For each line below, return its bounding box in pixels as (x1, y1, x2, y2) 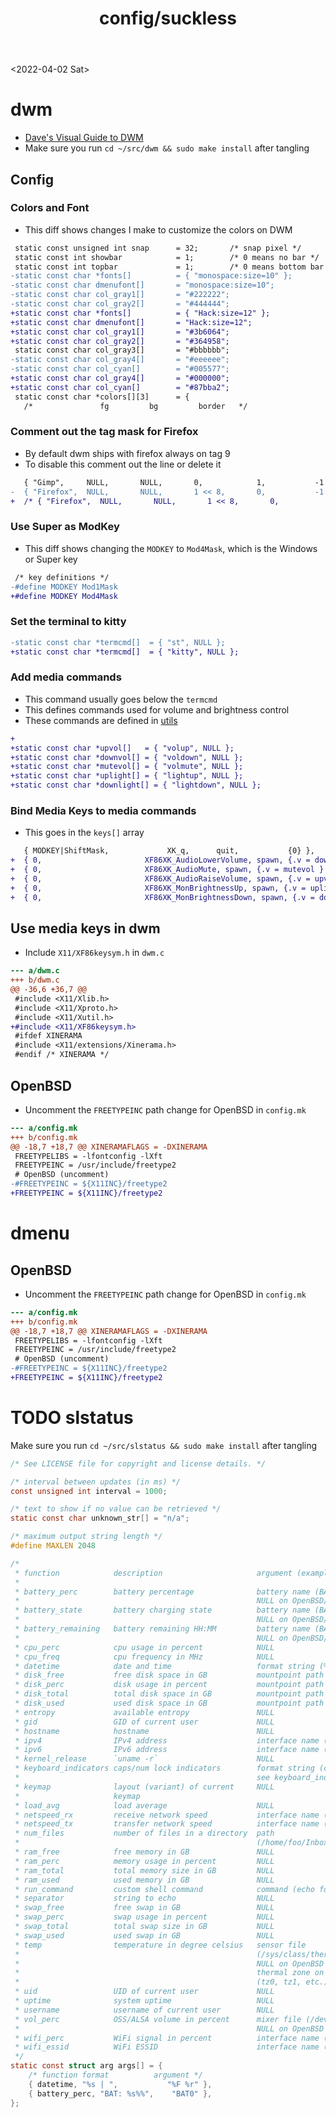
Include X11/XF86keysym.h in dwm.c (24, 947, 165, 959)
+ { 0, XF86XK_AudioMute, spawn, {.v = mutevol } (10, 865, 325, 875)
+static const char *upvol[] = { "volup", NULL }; (10, 743, 235, 753)
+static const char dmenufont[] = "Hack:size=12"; (10, 317, 253, 327)
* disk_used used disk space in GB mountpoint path (14, 1698, 325, 1709)
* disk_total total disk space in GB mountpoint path (14, 1689, 325, 1699)
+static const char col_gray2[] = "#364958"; (10, 336, 230, 346)
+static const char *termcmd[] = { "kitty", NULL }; (10, 647, 240, 657)
